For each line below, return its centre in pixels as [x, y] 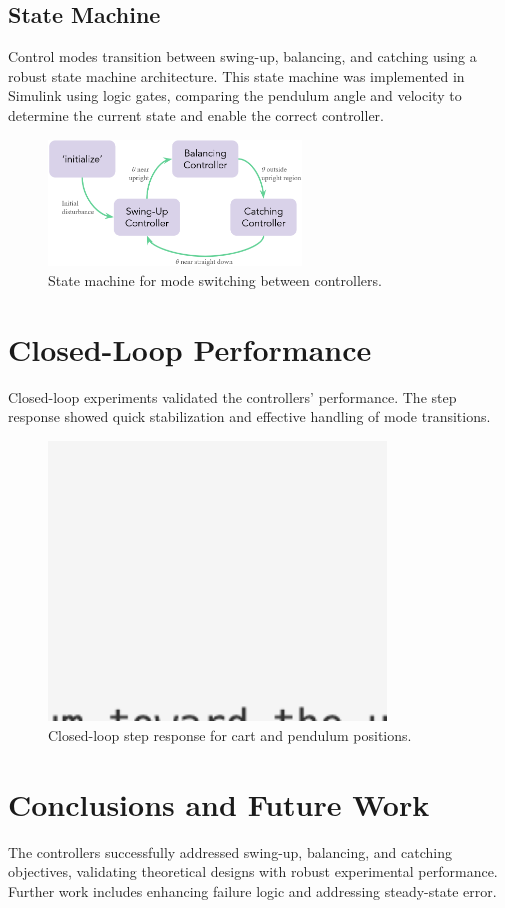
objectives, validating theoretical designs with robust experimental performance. [253, 871]
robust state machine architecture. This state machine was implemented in [236, 75]
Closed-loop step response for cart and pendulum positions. [230, 734]
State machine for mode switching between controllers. [215, 279]
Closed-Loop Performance [190, 348]
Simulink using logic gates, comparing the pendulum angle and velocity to [235, 95]
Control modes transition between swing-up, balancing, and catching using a [242, 56]
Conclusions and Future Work [219, 803]
